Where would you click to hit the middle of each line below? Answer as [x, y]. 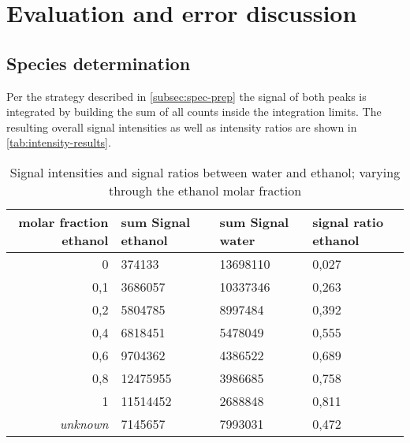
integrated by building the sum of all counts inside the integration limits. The [194, 112]
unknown [84, 423]
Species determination [99, 63]
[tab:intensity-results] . [59, 142]
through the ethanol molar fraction [205, 190]
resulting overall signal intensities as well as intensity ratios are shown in [182, 127]
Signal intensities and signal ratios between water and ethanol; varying [205, 172]
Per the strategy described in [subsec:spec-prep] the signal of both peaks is [186, 96]
